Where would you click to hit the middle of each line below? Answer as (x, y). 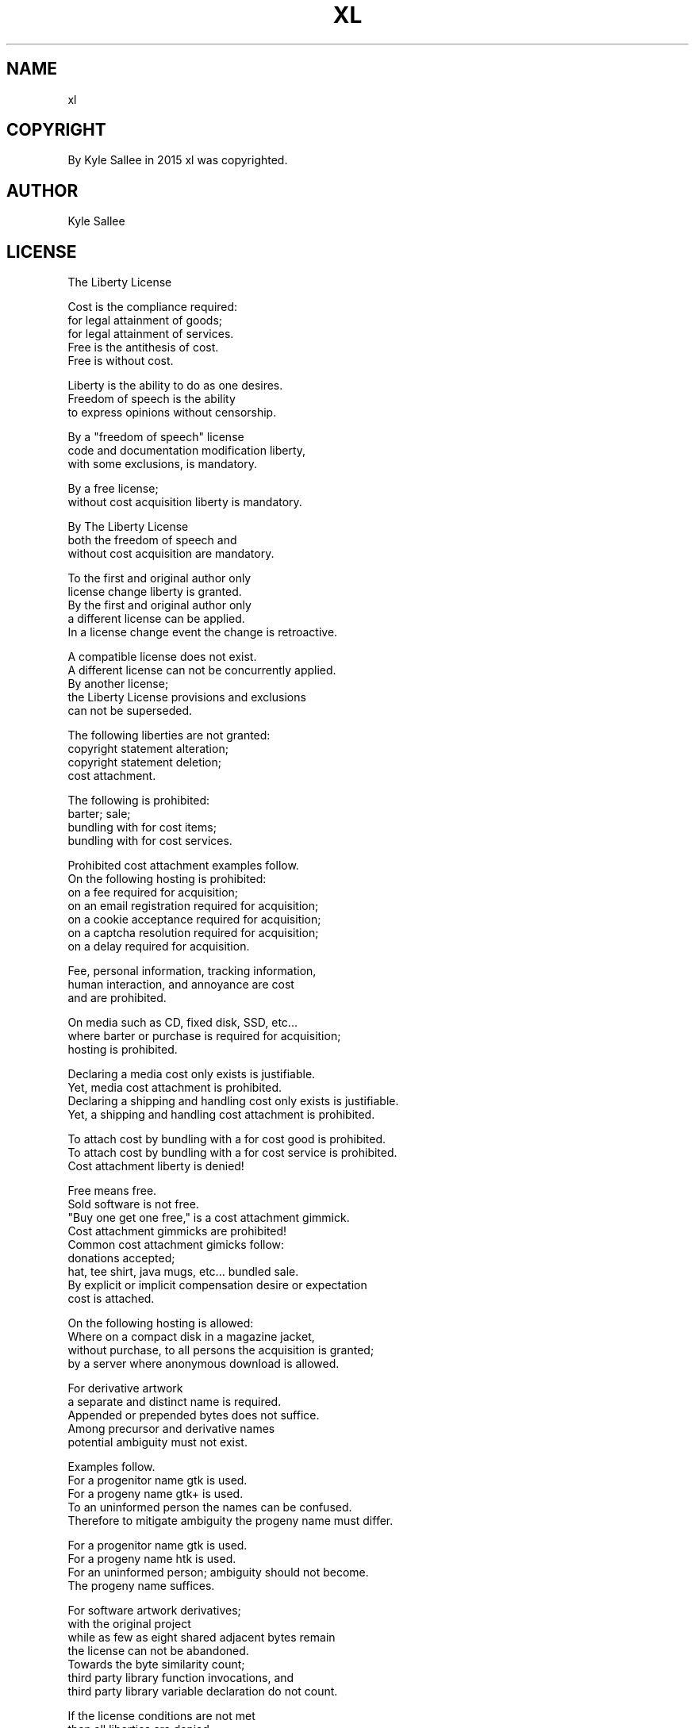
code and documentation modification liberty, (187, 451)
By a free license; (113, 489)
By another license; (118, 684)
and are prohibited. (117, 998)
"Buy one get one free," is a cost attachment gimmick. (209, 1218)
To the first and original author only (159, 578)
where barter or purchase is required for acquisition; (204, 1036)
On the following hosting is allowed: (161, 1323)
